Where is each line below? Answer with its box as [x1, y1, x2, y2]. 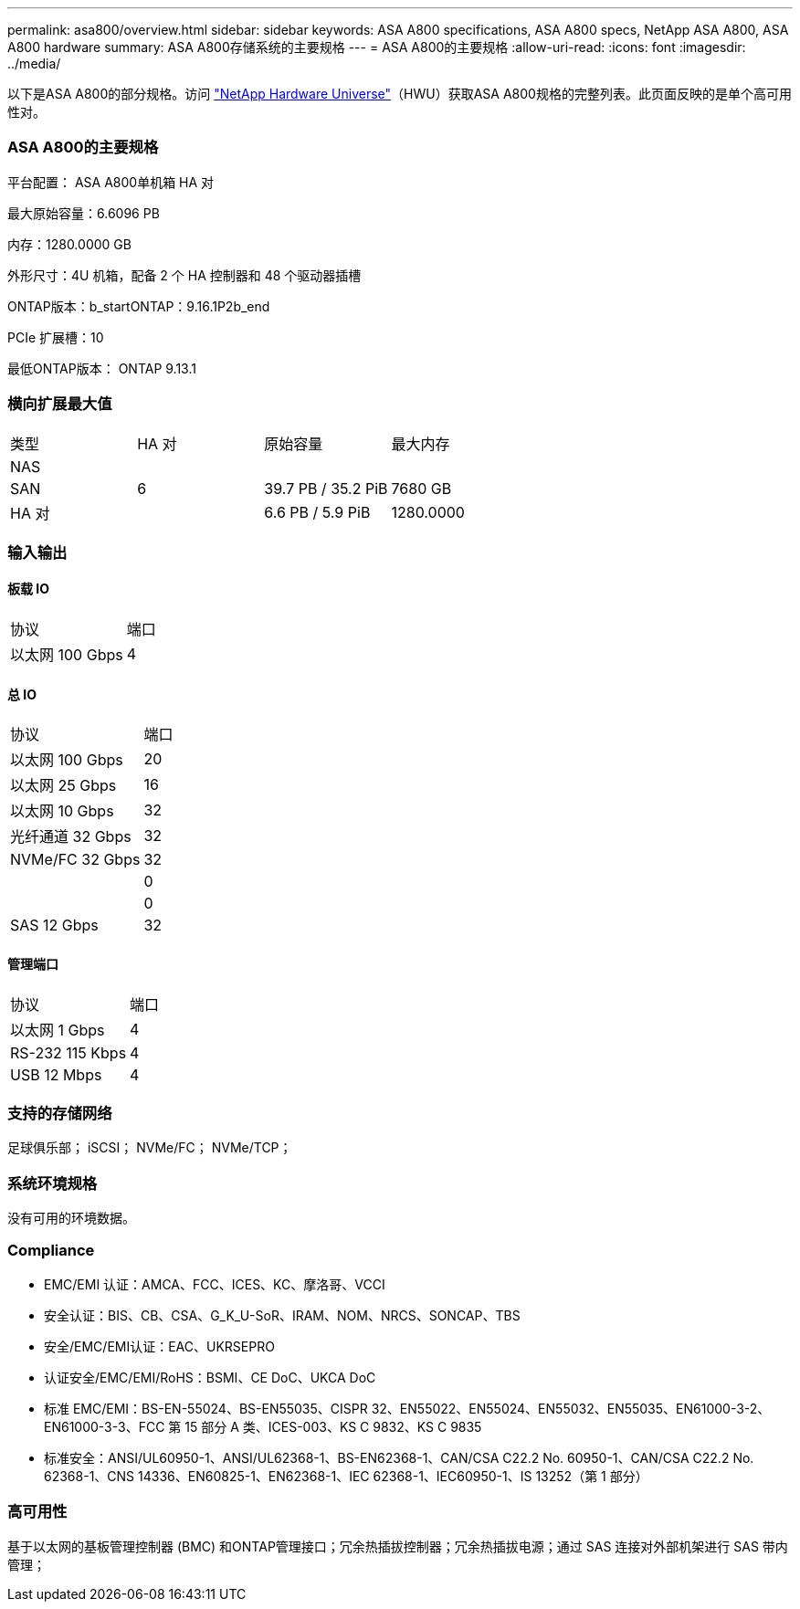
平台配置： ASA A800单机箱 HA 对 [7, 174, 215, 190]
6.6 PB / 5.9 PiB [264, 502, 371, 521]
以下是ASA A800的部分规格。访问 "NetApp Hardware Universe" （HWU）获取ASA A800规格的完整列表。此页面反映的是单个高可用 [7, 86, 792, 101]
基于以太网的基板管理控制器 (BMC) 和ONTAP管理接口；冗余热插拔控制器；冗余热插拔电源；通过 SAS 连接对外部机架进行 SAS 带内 [7, 1538, 788, 1554]
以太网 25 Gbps [10, 776, 117, 795]
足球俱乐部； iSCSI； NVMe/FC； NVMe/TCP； [7, 1140, 292, 1156]
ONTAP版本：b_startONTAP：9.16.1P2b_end [7, 298, 270, 314]
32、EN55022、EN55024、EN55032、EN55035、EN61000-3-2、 [371, 1400, 771, 1416]
